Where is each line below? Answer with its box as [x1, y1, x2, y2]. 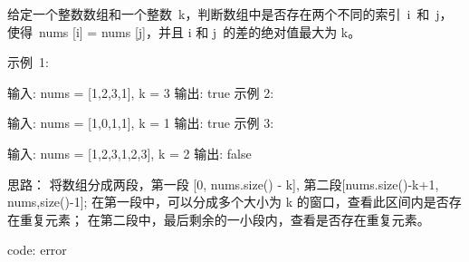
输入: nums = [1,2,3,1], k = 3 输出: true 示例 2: [7, 82, 274, 102]
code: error [7, 240, 67, 259]
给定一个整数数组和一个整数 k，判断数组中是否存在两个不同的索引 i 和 [7, 5, 430, 23]
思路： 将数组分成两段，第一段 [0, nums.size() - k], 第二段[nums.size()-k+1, [7, 174, 439, 193]
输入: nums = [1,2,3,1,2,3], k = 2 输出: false [7, 143, 252, 162]
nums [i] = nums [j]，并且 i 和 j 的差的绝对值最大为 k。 [38, 22, 361, 41]
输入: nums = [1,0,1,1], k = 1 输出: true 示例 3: [7, 113, 274, 132]
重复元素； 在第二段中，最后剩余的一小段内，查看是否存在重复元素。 [19, 209, 430, 228]
